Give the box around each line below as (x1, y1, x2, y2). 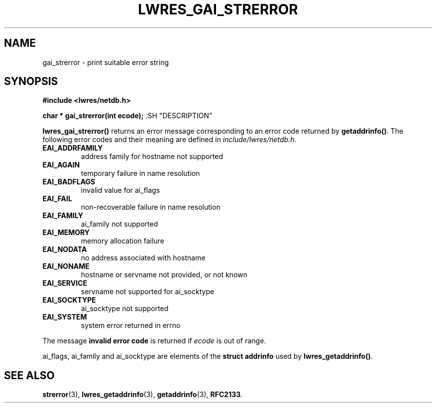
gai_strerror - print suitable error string (42, 58, 169, 67)
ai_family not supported (81, 220, 158, 229)
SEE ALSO (4, 369, 55, 382)
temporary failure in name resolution (81, 169, 200, 178)
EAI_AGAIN (42, 161, 80, 169)
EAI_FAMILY (42, 211, 83, 220)
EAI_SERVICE (42, 279, 88, 288)
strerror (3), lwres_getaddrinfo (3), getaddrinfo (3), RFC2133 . (42, 390, 243, 399)
